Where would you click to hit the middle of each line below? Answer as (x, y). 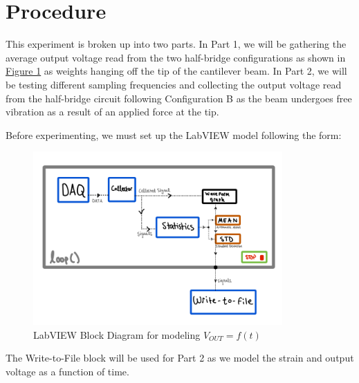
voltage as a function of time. (67, 371)
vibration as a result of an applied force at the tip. (112, 112)
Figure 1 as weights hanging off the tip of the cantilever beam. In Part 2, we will (176, 71)
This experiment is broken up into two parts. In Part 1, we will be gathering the (176, 44)
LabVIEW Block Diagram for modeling (117, 334)
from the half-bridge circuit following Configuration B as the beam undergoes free (179, 98)
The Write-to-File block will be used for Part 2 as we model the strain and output (180, 358)
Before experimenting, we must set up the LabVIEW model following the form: (174, 134)
